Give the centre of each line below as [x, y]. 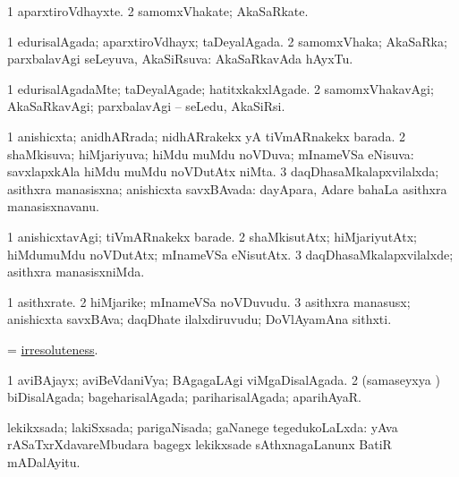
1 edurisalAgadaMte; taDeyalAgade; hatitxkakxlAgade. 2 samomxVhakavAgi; [221, 88]
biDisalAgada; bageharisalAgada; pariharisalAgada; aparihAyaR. [184, 397]
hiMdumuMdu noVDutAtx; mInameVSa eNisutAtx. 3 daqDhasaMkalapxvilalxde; [230, 254]
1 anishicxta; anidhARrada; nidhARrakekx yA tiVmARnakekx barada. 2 [206, 136]
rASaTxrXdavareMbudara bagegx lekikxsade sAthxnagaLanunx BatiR [200, 444]
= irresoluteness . [53, 349]
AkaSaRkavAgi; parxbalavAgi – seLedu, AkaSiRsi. [146, 106]
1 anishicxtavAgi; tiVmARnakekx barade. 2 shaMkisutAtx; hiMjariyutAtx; [212, 236]
